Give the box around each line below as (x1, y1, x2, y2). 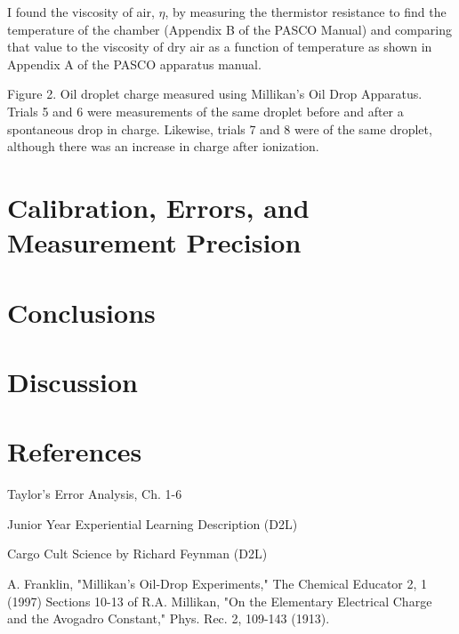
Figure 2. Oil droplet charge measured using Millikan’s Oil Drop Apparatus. (7, 84, 423, 103)
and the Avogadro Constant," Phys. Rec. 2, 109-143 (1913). (7, 609, 330, 628)
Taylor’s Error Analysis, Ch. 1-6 (7, 485, 182, 503)
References (7, 433, 142, 469)
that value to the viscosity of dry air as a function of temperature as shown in (7, 37, 432, 56)
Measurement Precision (7, 224, 302, 261)
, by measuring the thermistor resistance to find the (165, 3, 447, 20)
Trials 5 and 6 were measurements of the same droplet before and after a (7, 101, 404, 120)
